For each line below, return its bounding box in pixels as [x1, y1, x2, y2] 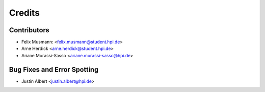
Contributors [9, 26, 50, 34]
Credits [9, 7, 40, 18]
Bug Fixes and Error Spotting [9, 65, 99, 73]
